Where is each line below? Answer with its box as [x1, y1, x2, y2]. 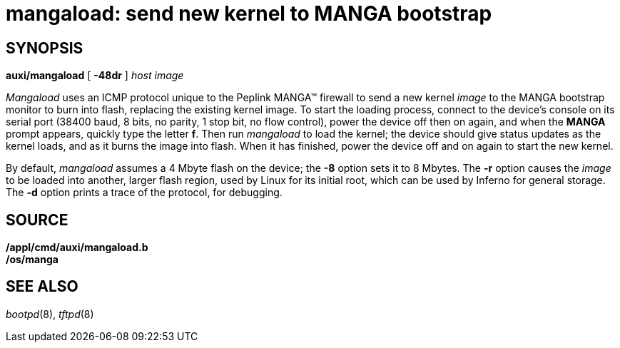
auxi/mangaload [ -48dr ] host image [6, 69, 184, 82]
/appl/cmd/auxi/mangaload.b [6, 241, 148, 254]
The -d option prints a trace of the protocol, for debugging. [6, 186, 283, 199]
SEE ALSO [6, 277, 78, 296]
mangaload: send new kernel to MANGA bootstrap [6, 1, 492, 26]
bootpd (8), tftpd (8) [6, 307, 94, 320]
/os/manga [6, 253, 59, 266]
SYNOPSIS [6, 39, 83, 57]
